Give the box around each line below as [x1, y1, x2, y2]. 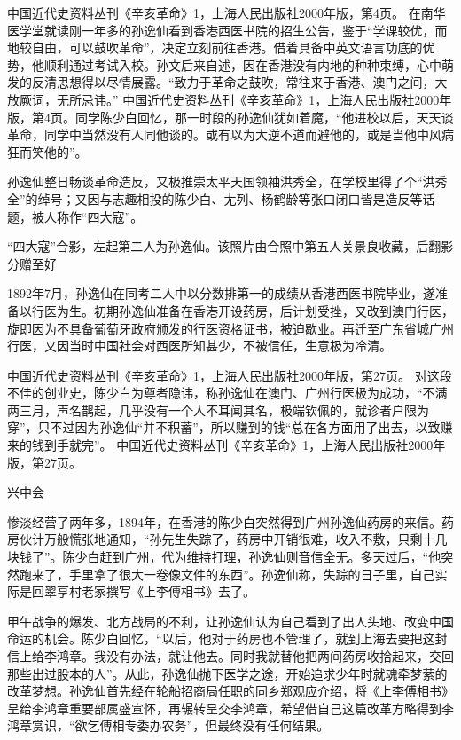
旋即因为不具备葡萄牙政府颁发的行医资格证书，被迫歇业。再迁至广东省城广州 [7, 319, 454, 337]
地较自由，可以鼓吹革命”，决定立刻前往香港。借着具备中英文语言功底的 [7, 38, 423, 57]
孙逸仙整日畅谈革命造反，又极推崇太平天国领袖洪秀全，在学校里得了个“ [7, 172, 423, 191]
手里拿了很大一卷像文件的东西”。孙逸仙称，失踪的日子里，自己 [68, 564, 435, 583]
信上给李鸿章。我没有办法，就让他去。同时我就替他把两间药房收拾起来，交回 [7, 647, 454, 665]
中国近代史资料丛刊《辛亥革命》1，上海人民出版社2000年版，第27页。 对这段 [7, 366, 452, 384]
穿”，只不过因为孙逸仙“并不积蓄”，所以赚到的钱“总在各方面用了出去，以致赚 [7, 418, 453, 437]
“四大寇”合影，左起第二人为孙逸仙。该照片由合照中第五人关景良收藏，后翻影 [7, 237, 454, 256]
